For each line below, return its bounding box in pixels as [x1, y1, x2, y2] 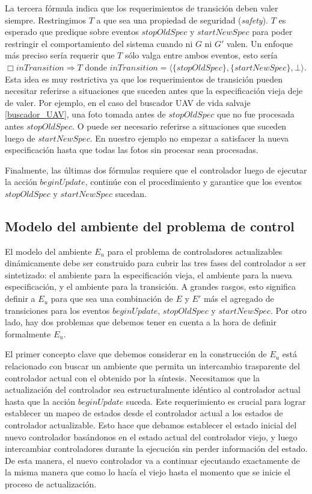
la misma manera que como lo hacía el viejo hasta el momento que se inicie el [5, 466, 291, 478]
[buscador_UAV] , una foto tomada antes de [5, 108, 166, 120]
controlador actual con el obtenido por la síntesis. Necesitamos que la [5, 371, 260, 384]
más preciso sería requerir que [5, 49, 115, 61]
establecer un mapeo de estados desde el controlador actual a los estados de [5, 407, 283, 419]
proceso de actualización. [5, 477, 97, 490]
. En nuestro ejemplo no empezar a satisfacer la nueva [90, 131, 289, 144]
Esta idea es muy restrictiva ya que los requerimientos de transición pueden [5, 72, 283, 85]
